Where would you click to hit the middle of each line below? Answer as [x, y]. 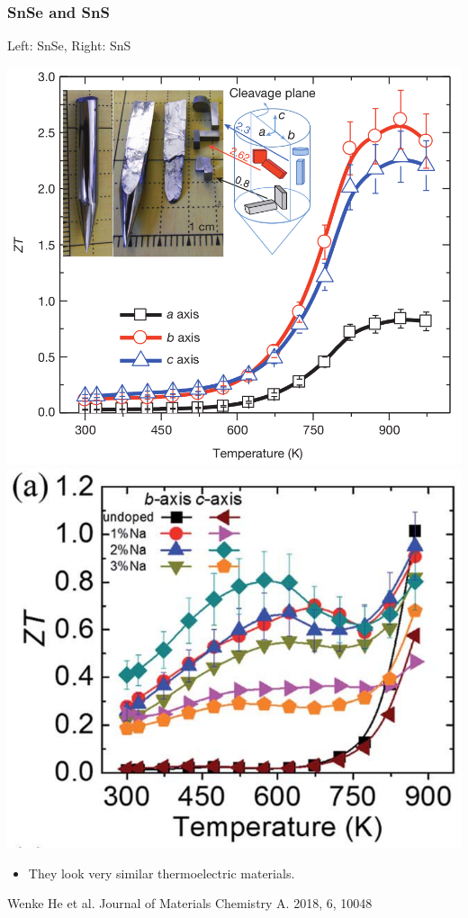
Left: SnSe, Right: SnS [69, 45]
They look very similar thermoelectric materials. [162, 873]
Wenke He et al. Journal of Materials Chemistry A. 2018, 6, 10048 [190, 903]
